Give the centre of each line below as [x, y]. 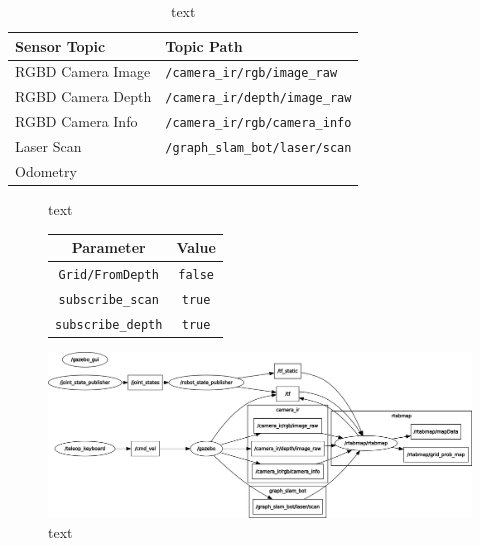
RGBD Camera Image [83, 71]
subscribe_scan [108, 300]
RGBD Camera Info [76, 121]
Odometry [46, 171]
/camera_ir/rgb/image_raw [251, 73]
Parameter [108, 247]
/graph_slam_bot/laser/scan [258, 148]
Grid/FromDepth [108, 275]
